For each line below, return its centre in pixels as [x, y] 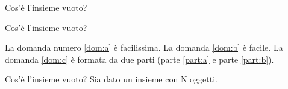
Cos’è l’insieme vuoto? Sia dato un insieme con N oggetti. [111, 79]
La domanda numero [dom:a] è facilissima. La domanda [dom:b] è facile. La [144, 47]
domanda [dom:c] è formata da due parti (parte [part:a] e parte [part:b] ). [139, 59]
